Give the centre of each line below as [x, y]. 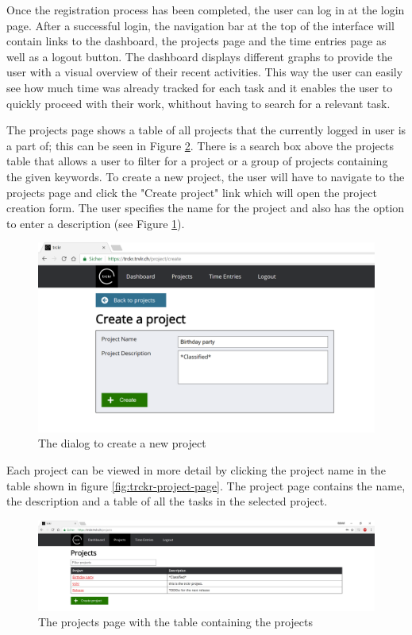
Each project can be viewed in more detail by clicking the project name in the [196, 470]
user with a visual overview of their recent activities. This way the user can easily [205, 72]
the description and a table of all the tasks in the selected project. [167, 501]
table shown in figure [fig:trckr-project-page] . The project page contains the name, [206, 485]
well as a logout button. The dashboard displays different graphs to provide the [200, 56]
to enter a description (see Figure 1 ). [96, 223]
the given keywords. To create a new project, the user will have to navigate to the [206, 176]
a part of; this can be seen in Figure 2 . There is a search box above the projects [200, 145]
